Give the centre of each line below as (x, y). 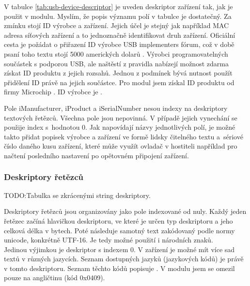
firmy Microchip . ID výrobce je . (53, 92)
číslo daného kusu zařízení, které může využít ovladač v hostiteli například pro (121, 146)
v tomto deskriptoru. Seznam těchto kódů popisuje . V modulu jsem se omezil (119, 268)
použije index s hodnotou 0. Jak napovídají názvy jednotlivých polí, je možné (120, 127)
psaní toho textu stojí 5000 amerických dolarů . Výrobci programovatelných (116, 53)
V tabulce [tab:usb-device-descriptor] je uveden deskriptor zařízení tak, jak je (118, 6)
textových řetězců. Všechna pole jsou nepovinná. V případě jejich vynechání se (121, 117)
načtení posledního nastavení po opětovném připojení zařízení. (96, 155)
